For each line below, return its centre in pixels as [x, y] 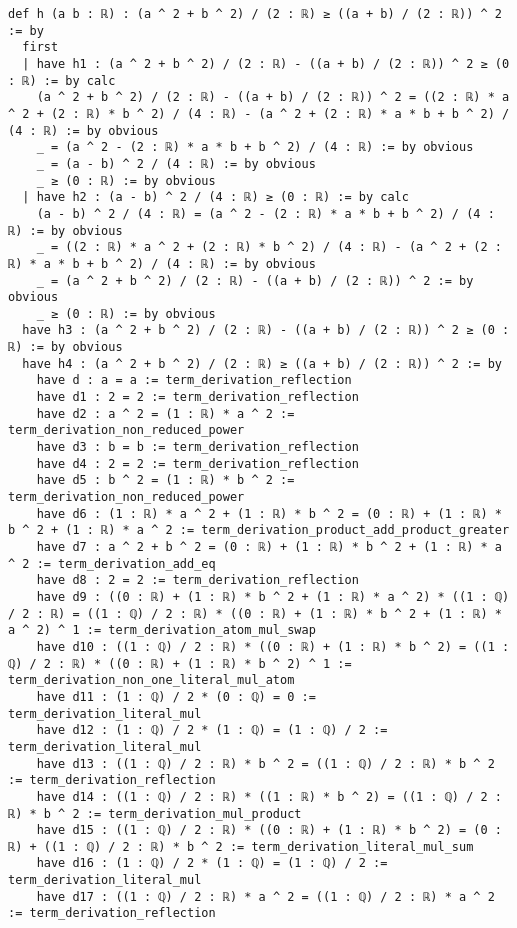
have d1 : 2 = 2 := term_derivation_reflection [197, 397]
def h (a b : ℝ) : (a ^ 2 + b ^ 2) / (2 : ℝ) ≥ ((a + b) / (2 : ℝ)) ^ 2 [255, 14]
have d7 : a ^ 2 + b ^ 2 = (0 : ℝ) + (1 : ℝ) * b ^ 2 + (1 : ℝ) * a [269, 547]
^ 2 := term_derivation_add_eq [112, 563]
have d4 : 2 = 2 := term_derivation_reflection [197, 463]
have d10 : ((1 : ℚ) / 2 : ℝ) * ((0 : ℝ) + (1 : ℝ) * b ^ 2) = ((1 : [273, 646]
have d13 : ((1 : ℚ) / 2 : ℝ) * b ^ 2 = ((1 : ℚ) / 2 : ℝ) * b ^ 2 [265, 763]
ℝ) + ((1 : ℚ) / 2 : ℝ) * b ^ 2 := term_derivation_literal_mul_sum [241, 846]
